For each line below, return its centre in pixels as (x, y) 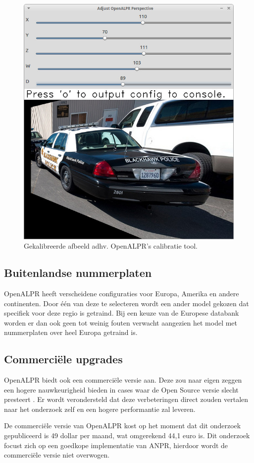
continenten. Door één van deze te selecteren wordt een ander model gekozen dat (127, 303)
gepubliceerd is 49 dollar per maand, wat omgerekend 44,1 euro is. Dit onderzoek (127, 435)
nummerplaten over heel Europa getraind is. (71, 332)
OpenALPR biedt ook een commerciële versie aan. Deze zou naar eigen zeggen (123, 380)
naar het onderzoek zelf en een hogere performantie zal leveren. (100, 409)
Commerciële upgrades (63, 359)
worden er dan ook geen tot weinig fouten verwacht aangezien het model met (121, 322)
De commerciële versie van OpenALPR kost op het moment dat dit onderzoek (123, 426)
